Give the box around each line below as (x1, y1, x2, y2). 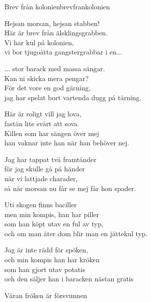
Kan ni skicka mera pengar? (4, 73, 89, 83)
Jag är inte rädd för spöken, (4, 245, 88, 255)
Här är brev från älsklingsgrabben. (4, 27, 108, 38)
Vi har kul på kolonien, (4, 37, 74, 47)
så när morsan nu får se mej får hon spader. (4, 183, 136, 193)
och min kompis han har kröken (4, 254, 100, 265)
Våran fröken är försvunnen (4, 290, 87, 300)
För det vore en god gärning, (4, 82, 91, 93)
